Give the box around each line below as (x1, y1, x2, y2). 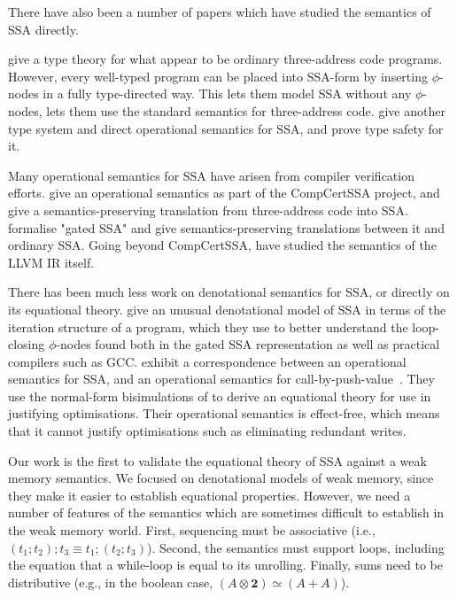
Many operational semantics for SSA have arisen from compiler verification (8, 166, 414, 184)
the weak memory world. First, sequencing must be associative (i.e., (8, 521, 376, 540)
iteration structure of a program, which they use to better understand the (8, 317, 408, 336)
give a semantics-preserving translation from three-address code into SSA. (8, 200, 408, 219)
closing (8, 335, 45, 353)
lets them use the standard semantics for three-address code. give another (46, 101, 445, 120)
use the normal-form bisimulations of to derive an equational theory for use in (8, 386, 431, 405)
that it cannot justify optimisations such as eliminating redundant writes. (8, 422, 407, 440)
